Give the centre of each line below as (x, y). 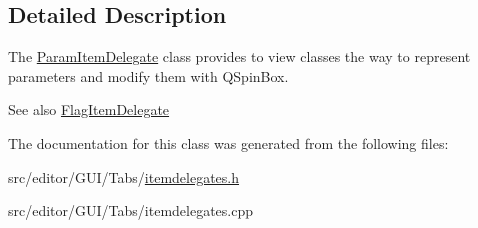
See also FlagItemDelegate (89, 109)
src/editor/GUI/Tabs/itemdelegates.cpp (131, 210)
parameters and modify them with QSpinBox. (148, 75)
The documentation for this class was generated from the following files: (228, 142)
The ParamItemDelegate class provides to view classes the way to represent (239, 56)
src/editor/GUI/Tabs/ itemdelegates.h (124, 176)
